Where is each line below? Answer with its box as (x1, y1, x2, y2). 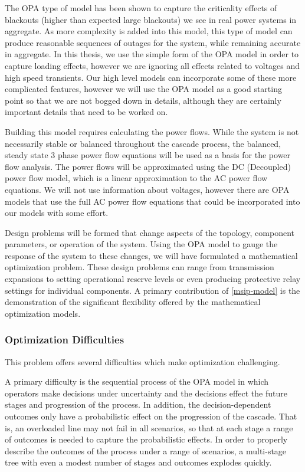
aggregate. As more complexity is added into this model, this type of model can (5, 25, 293, 37)
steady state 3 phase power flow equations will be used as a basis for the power (5, 149, 291, 161)
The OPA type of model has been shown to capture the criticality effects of (5, 2, 277, 14)
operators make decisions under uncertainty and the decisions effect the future (5, 386, 287, 399)
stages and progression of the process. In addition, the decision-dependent (5, 398, 271, 411)
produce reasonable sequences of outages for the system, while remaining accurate (5, 36, 301, 48)
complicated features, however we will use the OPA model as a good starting (5, 83, 282, 95)
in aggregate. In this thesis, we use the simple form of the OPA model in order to (5, 48, 299, 60)
